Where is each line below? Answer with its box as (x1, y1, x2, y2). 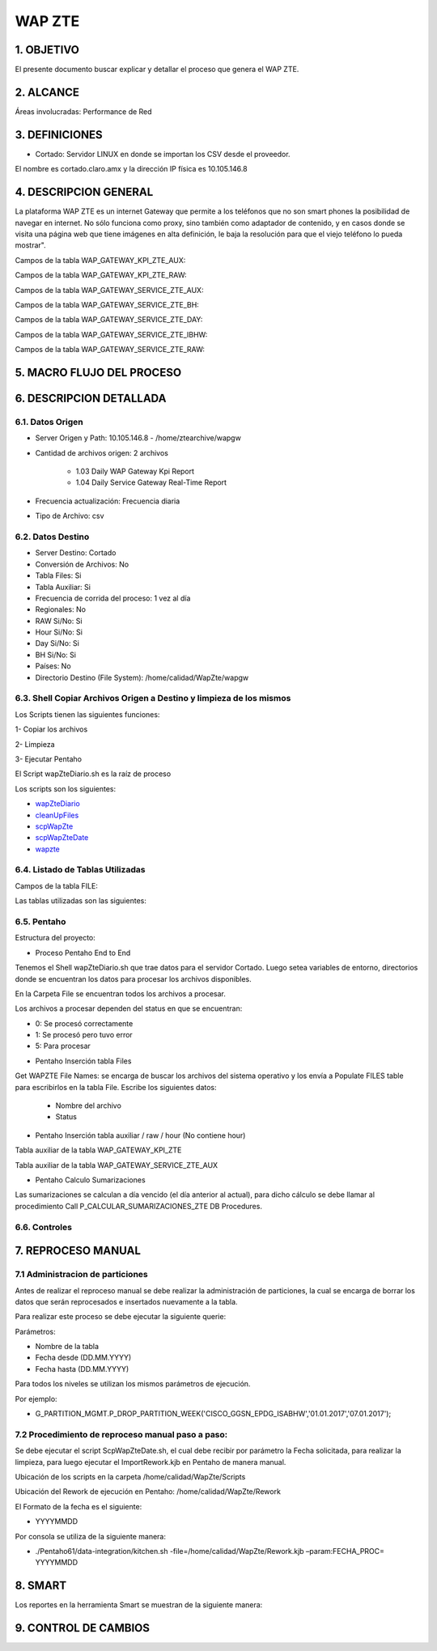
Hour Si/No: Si (35, 627, 83, 637)
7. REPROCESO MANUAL (15, 1244, 142, 1258)
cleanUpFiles (35, 810, 79, 820)
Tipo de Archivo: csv (35, 511, 104, 521)
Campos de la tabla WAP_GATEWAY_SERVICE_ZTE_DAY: (15, 315, 203, 325)
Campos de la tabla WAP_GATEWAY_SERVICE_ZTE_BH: (15, 299, 200, 309)
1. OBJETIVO (15, 43, 80, 57)
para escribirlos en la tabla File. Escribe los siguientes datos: (15, 1082, 218, 1092)
